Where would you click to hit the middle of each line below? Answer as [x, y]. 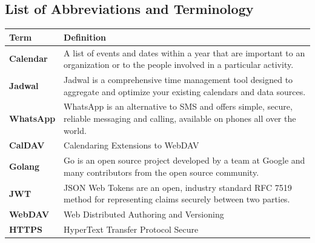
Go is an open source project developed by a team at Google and [184, 160]
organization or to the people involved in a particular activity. [179, 65]
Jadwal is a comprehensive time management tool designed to [178, 79]
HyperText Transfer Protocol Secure [131, 229]
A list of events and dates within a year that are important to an [184, 52]
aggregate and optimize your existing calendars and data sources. [185, 91]
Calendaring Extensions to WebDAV [131, 145]
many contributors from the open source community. [161, 172]
